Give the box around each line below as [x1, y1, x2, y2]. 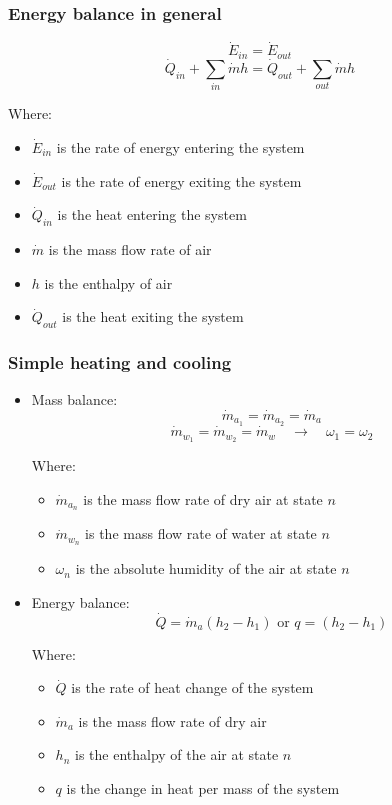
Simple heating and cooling [8, 349, 232, 374]
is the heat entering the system [57, 204, 247, 225]
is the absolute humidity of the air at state [75, 558, 337, 579]
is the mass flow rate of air [48, 239, 212, 260]
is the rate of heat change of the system [71, 677, 314, 698]
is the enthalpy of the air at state [75, 744, 279, 765]
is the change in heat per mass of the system [66, 778, 340, 799]
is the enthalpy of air [44, 272, 173, 293]
